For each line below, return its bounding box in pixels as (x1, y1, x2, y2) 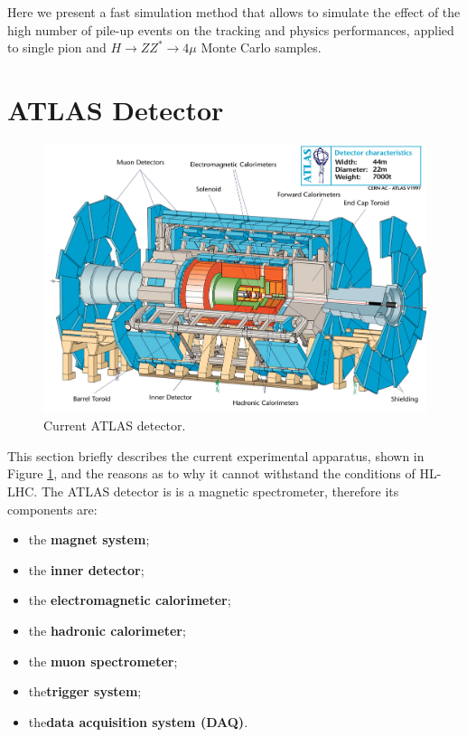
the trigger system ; (28, 682, 142, 701)
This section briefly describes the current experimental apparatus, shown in (7, 446, 425, 465)
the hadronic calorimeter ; (28, 621, 186, 639)
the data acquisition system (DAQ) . (28, 712, 248, 731)
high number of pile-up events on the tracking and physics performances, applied (7, 20, 454, 39)
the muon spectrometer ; (28, 651, 178, 670)
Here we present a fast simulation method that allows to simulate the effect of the (7, 3, 461, 21)
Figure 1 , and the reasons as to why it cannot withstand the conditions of (7, 464, 416, 483)
